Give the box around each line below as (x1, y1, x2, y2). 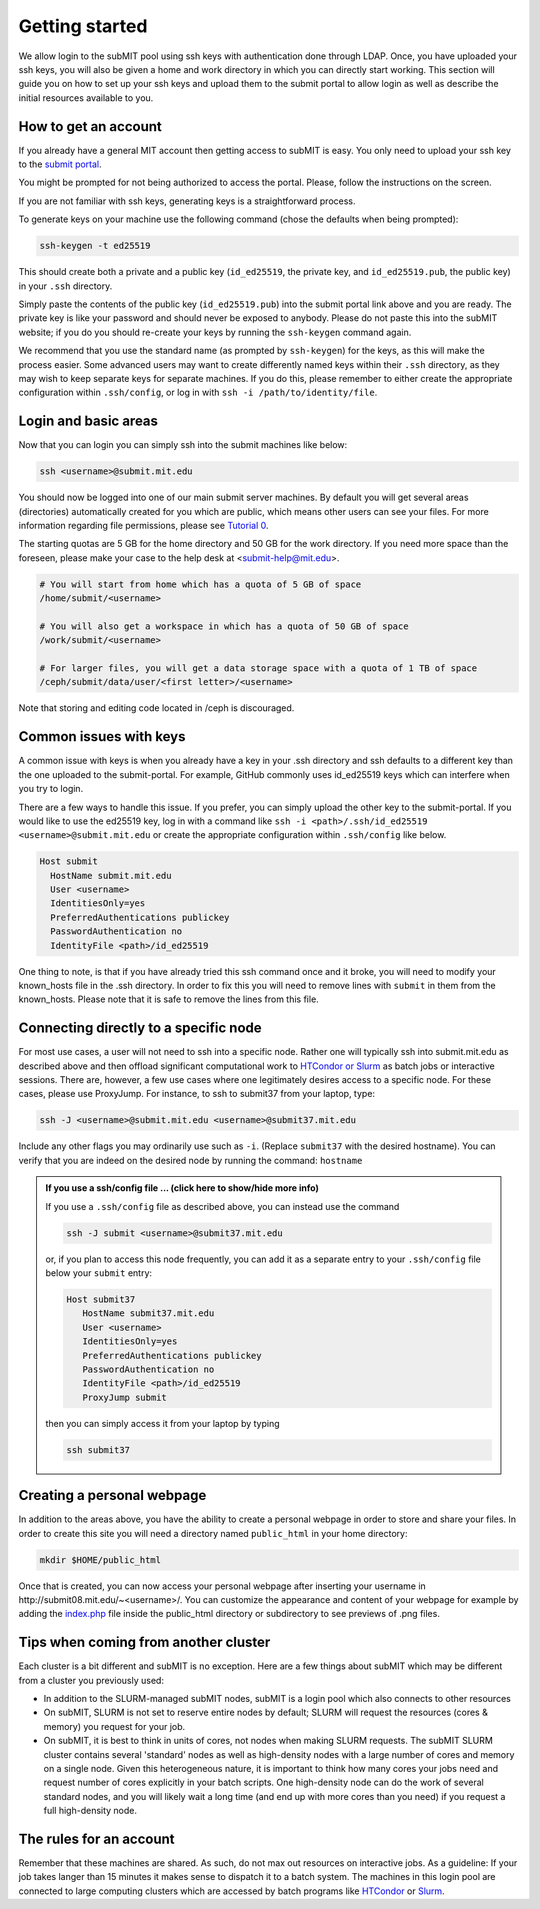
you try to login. (18, 783, 84, 795)
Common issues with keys (18, 728, 186, 745)
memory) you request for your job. (43, 1720, 186, 1732)
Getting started (18, 15, 148, 37)
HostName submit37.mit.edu (81, 1308, 215, 1319)
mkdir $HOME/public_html (39, 1554, 162, 1565)
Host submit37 (66, 1293, 136, 1305)
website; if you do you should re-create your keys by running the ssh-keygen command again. (18, 326, 412, 338)
